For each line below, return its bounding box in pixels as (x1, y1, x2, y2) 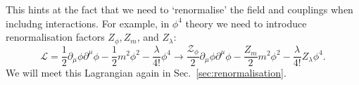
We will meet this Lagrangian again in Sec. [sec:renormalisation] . (6, 65, 286, 80)
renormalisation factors (6, 30, 105, 44)
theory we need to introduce (185, 15, 307, 30)
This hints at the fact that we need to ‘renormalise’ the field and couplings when (6, 2, 353, 16)
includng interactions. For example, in (6, 15, 170, 30)
